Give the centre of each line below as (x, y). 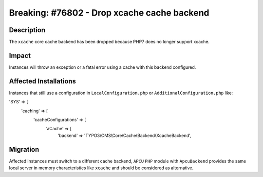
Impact (20, 55)
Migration (24, 149)
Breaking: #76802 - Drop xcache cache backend (109, 13)
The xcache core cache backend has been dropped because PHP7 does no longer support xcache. (109, 42)
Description (27, 30)
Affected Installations (43, 81)
